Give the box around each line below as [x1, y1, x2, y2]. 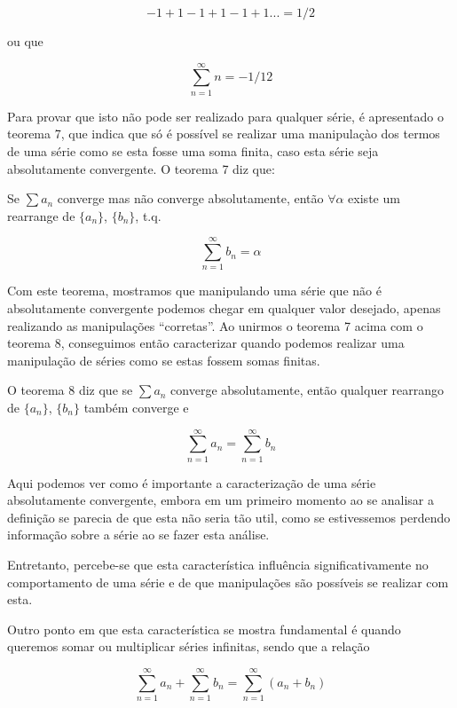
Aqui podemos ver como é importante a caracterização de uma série [7, 473, 376, 492]
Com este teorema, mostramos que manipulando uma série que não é [7, 281, 382, 300]
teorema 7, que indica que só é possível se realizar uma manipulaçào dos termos [7, 124, 440, 143]
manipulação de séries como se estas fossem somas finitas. [7, 350, 320, 369]
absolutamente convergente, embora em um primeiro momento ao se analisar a [7, 491, 435, 509]
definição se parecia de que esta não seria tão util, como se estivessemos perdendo [7, 507, 451, 526]
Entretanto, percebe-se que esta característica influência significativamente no [7, 555, 429, 574]
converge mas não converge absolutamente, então [57, 189, 324, 208]
